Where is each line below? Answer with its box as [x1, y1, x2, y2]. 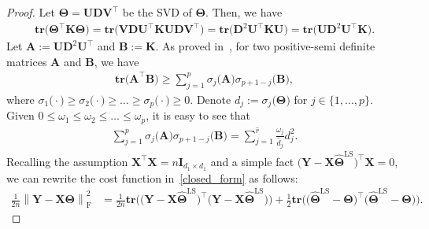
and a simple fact [210, 153, 294, 169]
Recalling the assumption [6, 153, 128, 169]
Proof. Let [6, 4, 55, 20]
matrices [6, 53, 47, 69]
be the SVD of [122, 4, 192, 20]
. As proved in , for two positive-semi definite [155, 38, 375, 54]
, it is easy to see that [146, 107, 250, 124]
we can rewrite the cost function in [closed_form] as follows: [6, 169, 298, 186]
